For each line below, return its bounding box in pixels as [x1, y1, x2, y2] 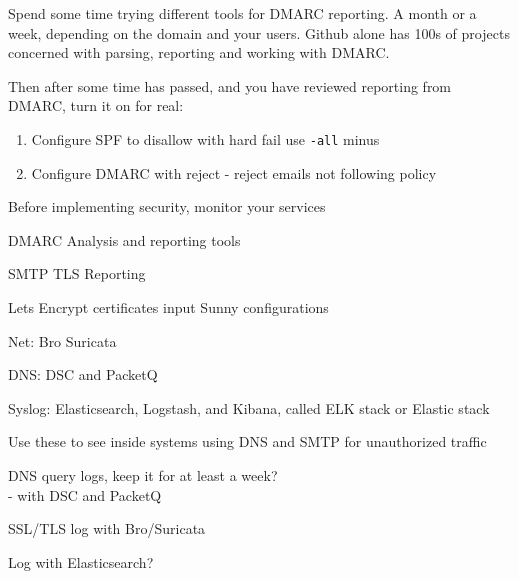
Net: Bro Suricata [8, 330, 117, 351]
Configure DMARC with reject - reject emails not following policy [31, 162, 437, 183]
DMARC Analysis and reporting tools [8, 229, 241, 250]
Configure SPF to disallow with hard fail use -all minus [31, 128, 380, 149]
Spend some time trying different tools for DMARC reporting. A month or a [8, 3, 477, 23]
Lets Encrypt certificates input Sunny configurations [8, 297, 329, 317]
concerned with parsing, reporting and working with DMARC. [8, 42, 390, 63]
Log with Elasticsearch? [8, 551, 154, 572]
